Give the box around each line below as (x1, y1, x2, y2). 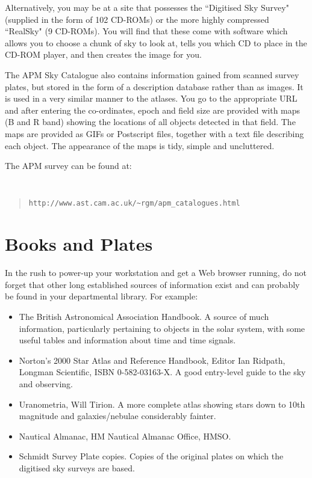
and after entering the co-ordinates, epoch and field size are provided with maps (5, 103, 301, 116)
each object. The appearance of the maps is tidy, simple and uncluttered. (5, 139, 275, 152)
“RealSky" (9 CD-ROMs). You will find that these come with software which (5, 25, 288, 37)
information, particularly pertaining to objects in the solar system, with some (19, 322, 305, 334)
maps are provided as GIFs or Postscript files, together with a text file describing (5, 127, 304, 139)
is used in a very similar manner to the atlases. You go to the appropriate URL (5, 92, 298, 105)
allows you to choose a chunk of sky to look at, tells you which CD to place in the (5, 36, 307, 49)
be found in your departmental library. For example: (5, 290, 198, 302)
